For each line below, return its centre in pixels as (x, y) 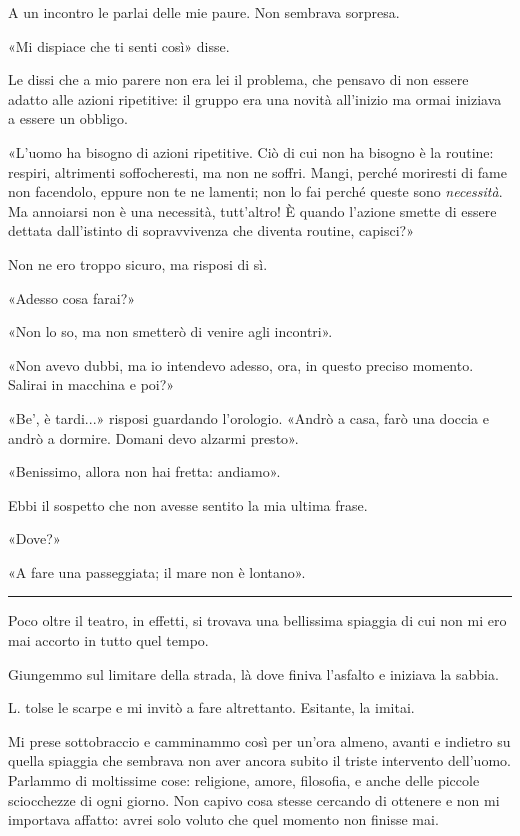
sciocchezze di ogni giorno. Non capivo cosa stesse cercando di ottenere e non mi (254, 799)
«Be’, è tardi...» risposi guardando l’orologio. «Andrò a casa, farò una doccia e (248, 417)
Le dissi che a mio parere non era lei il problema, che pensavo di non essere (238, 79)
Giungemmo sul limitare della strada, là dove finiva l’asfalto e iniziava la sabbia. (253, 673)
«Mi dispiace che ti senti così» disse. (119, 45)
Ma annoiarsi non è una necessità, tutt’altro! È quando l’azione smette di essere (252, 210)
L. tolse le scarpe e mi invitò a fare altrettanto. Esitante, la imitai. (211, 707)
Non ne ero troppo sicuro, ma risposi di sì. (138, 263)
